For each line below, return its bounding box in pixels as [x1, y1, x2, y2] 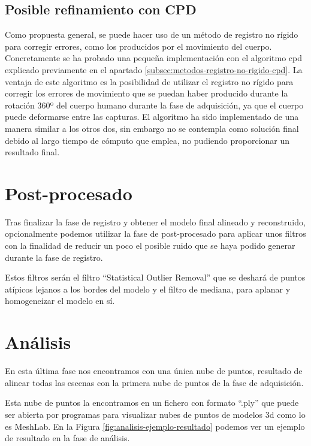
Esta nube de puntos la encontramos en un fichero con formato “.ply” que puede [5, 396, 299, 409]
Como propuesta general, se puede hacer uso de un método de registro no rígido [5, 28, 298, 41]
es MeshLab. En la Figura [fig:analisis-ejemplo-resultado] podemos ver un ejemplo [5, 420, 305, 432]
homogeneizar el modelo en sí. [5, 294, 115, 307]
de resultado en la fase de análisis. [5, 432, 130, 444]
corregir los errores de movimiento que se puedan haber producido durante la [5, 87, 288, 100]
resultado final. [5, 146, 60, 158]
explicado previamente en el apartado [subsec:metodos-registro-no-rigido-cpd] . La [5, 63, 303, 76]
